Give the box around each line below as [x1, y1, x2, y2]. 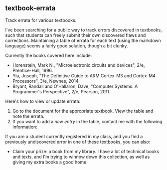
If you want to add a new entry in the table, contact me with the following [12, 118, 163, 124]
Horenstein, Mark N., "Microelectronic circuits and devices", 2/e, [12, 62, 146, 68]
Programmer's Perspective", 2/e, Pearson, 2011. [12, 88, 111, 94]
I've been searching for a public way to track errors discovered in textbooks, [5, 27, 162, 33]
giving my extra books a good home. [12, 159, 88, 165]
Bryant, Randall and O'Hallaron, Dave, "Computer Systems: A [12, 83, 138, 89]
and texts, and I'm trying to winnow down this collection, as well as [12, 154, 150, 160]
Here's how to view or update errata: [5, 98, 81, 104]
